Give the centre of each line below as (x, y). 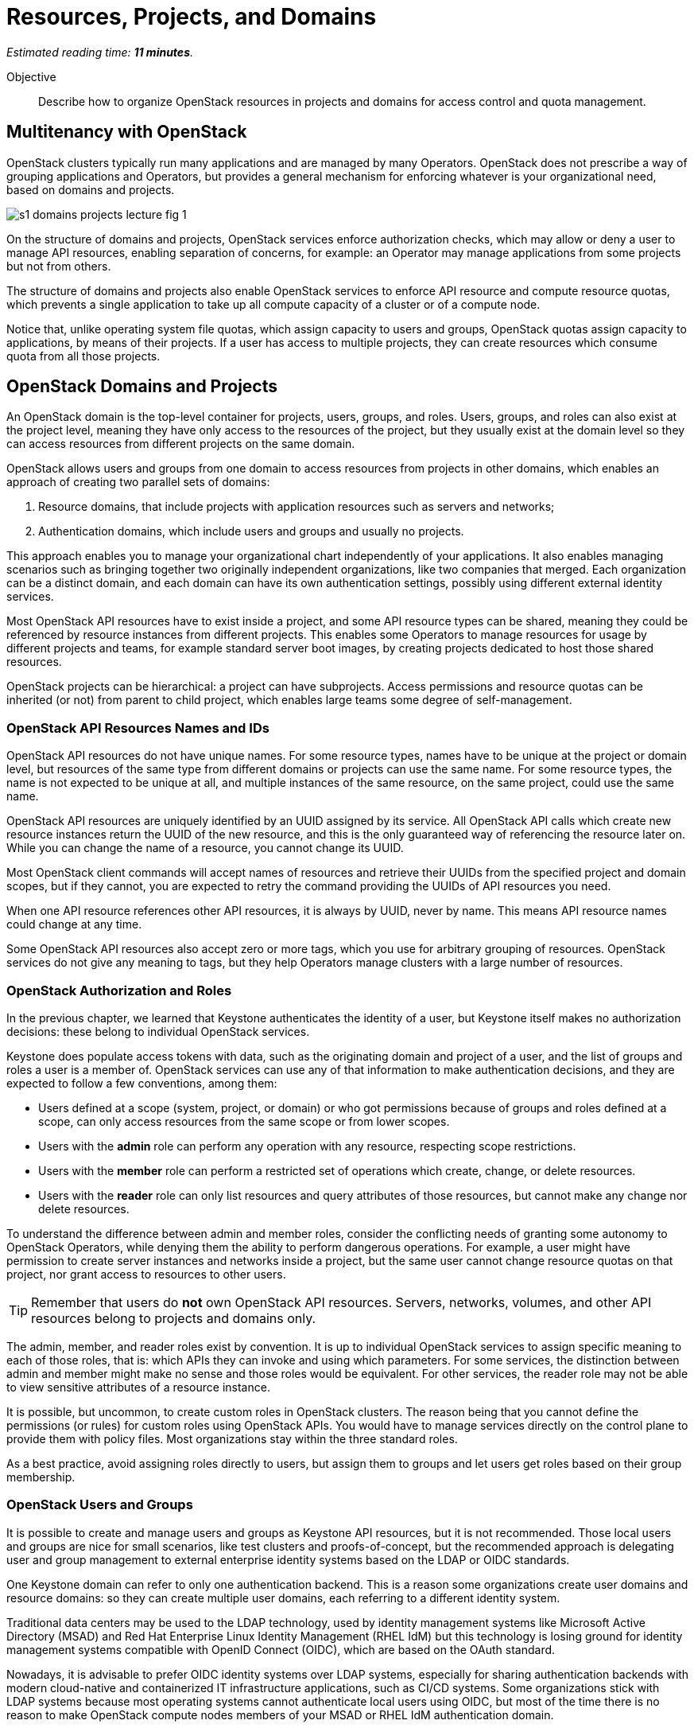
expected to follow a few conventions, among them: (142, 1083)
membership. (41, 1477)
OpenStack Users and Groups (100, 1505)
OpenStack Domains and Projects (142, 387)
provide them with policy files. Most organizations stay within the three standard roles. (232, 1438)
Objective (31, 76)
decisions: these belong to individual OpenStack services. (158, 1031)
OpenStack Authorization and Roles (119, 990)
